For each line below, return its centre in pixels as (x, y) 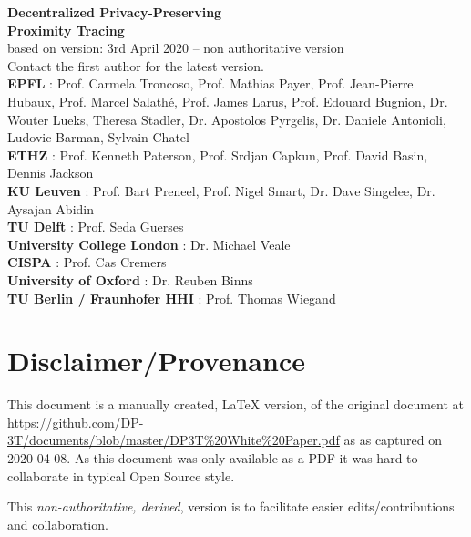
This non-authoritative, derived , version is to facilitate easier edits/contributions (231, 506)
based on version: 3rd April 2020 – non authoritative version (176, 48)
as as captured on (393, 440)
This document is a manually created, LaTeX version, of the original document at (236, 404)
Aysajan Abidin (51, 208)
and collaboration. (58, 524)
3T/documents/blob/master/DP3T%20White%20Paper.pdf (174, 440)
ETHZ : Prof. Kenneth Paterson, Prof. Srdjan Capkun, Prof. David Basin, (218, 155)
